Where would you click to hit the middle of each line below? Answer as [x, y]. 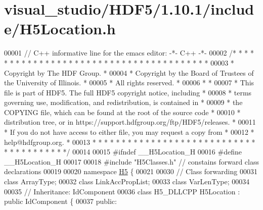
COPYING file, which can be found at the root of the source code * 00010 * [122, 112]
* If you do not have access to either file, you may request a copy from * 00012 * [129, 132]
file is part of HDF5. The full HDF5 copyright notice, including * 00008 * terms [128, 92]
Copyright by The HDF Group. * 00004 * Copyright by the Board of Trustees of [129, 72]
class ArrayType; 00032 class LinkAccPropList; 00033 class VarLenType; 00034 [127, 181]
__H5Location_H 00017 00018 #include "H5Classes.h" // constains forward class [132, 161]
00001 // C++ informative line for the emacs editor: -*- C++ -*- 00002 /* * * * [129, 53]
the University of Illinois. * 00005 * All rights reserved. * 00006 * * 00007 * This [129, 83]
